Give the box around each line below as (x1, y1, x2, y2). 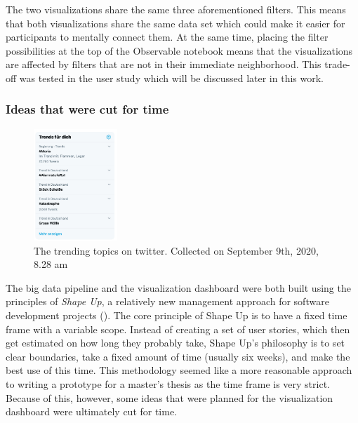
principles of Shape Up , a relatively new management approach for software (6, 294, 329, 309)
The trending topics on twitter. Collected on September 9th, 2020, (34, 243, 319, 257)
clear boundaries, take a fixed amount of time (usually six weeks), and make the (6, 349, 350, 363)
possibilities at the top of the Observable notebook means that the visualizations (6, 43, 353, 58)
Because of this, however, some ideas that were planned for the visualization (6, 390, 333, 405)
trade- (324, 57, 350, 72)
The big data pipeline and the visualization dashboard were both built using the (6, 280, 351, 295)
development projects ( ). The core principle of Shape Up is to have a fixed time (6, 308, 347, 322)
